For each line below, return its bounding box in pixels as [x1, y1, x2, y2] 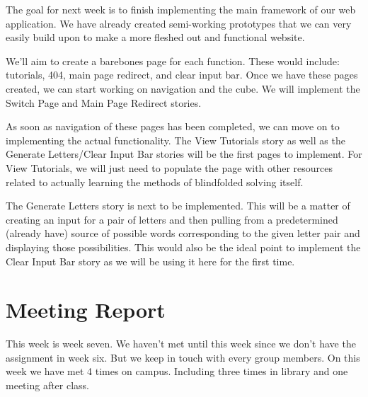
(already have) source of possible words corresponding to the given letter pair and [6, 226, 360, 241]
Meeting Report [6, 295, 166, 324]
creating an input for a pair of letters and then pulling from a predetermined [6, 212, 338, 226]
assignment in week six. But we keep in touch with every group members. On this [6, 350, 360, 364]
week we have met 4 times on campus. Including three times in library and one [6, 364, 348, 379]
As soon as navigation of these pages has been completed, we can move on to [6, 119, 340, 134]
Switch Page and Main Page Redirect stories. [6, 95, 202, 110]
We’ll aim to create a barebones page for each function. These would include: [6, 53, 340, 68]
